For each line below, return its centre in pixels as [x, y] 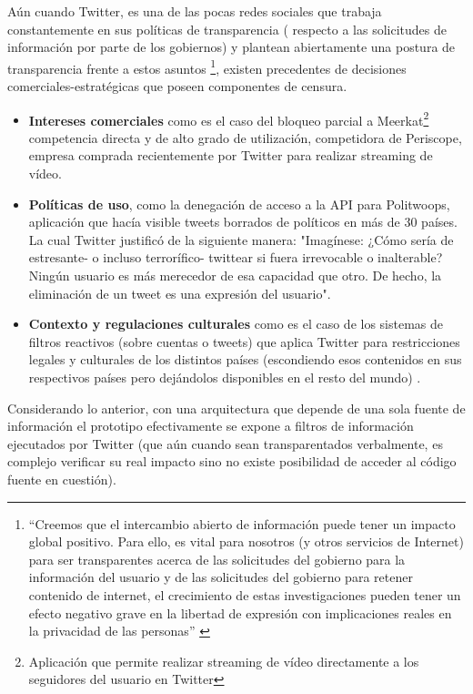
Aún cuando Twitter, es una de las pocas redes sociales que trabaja [195, 11]
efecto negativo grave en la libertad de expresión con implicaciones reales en [240, 612]
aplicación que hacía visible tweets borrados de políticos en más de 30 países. [243, 222]
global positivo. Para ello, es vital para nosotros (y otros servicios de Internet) [246, 541]
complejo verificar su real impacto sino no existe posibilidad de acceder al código [232, 461]
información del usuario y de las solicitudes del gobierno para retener [221, 577]
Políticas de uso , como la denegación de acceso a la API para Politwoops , [239, 204]
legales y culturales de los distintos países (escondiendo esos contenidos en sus [245, 359]
